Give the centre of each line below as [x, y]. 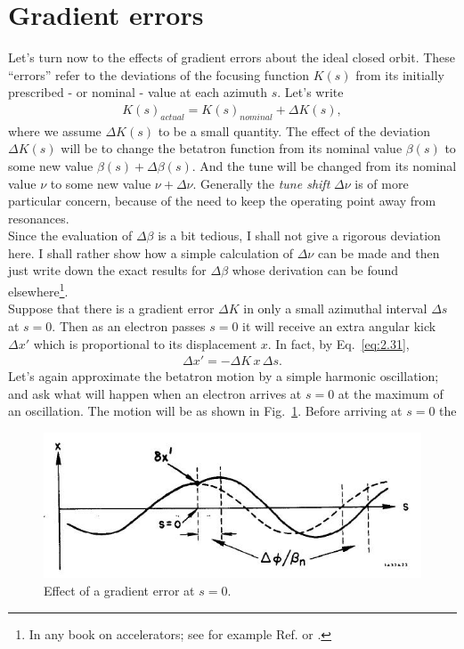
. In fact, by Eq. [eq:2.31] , [338, 343]
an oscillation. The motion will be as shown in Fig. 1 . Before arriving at [205, 411]
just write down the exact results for [107, 270]
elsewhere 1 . [38, 290]
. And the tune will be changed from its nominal [324, 165]
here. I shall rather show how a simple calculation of [151, 252]
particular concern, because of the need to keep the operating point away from [222, 201]
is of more [382, 183]
